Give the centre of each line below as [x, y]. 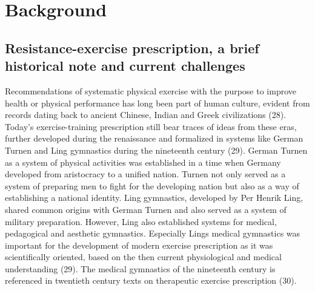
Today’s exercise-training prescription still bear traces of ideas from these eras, [151, 126]
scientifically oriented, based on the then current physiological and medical [143, 257]
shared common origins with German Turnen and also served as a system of [146, 209]
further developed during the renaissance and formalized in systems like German [154, 138]
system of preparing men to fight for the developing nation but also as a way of [152, 185]
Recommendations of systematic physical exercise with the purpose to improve [151, 90]
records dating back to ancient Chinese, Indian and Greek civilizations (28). [146, 115]
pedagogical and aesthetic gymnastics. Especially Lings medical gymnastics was [153, 233]
